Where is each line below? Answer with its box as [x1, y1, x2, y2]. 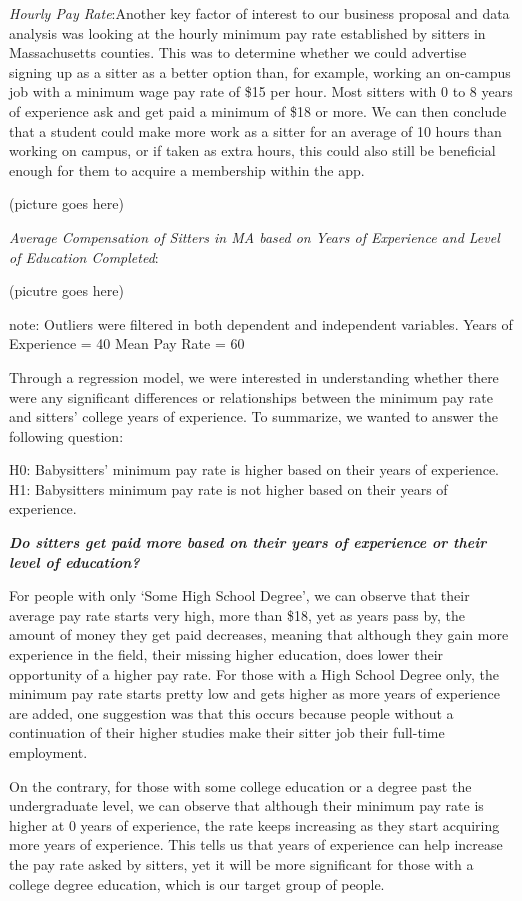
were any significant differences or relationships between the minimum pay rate [9, 386, 493, 407]
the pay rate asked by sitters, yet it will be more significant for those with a [9, 853, 474, 874]
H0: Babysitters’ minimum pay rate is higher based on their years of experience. [9, 459, 500, 480]
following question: [9, 425, 124, 446]
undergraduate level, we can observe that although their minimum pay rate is [9, 795, 484, 816]
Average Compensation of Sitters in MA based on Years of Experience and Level [9, 226, 500, 247]
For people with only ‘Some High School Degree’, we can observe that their [9, 585, 470, 606]
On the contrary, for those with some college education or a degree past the [9, 775, 472, 796]
